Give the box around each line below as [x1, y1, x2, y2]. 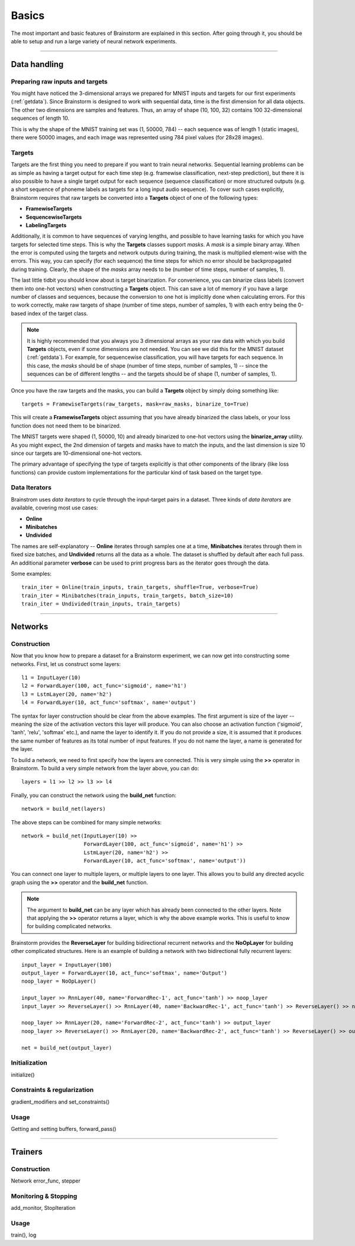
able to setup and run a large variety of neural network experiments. [11, 37, 177, 44]
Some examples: [11, 570, 51, 577]
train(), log [11, 1231, 37, 1239]
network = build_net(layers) [21, 805, 106, 812]
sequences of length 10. [11, 114, 70, 122]
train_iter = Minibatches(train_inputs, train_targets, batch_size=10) [21, 592, 234, 599]
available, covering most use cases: [11, 504, 98, 511]
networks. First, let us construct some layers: [11, 660, 121, 667]
